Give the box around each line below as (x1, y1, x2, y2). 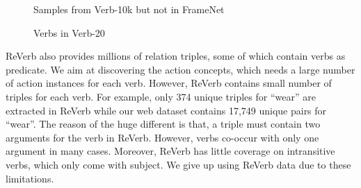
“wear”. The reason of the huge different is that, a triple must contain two (6, 117, 321, 131)
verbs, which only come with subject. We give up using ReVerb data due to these (6, 157, 351, 171)
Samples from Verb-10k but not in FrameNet (33, 2, 225, 16)
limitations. (6, 171, 54, 185)
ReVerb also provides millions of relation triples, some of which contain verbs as (6, 49, 346, 63)
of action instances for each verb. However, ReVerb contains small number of (6, 76, 332, 90)
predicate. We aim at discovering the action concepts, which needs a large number (6, 62, 355, 76)
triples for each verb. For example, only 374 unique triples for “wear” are (6, 89, 316, 103)
